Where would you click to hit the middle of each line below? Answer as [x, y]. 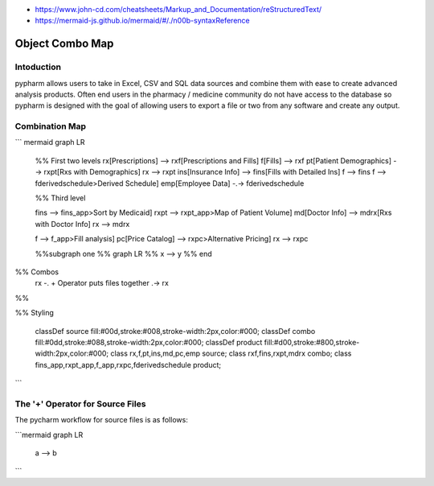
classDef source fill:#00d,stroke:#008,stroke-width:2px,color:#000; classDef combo [175, 331]
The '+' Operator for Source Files [80, 404]
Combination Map [51, 126]
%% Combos [37, 272]
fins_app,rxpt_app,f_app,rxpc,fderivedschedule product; [128, 364]
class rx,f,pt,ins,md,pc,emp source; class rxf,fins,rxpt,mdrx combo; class [231, 353]
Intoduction [38, 67]
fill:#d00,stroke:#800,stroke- [312, 342]
